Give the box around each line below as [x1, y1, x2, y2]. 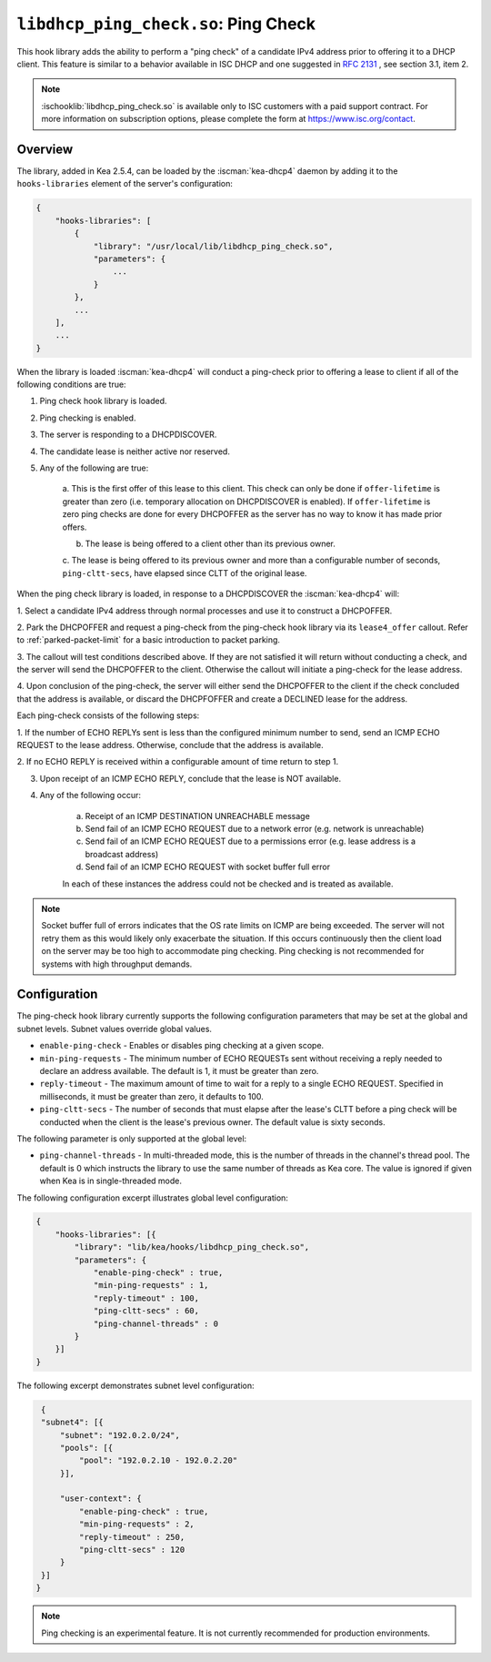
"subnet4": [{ [41, 1417, 104, 1428]
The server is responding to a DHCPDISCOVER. [39, 429, 217, 441]
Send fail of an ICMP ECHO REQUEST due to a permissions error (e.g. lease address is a [85, 836, 416, 846]
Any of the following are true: [39, 462, 149, 473]
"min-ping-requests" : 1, [93, 1280, 209, 1291]
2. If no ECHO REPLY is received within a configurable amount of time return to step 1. [16, 756, 339, 767]
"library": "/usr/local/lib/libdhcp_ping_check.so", [93, 241, 334, 251]
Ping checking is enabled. [39, 412, 136, 423]
